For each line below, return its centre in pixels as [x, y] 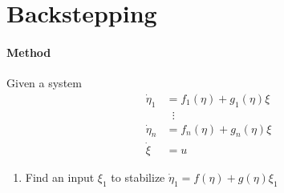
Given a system [44, 83]
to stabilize [138, 177]
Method [29, 52]
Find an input [60, 177]
